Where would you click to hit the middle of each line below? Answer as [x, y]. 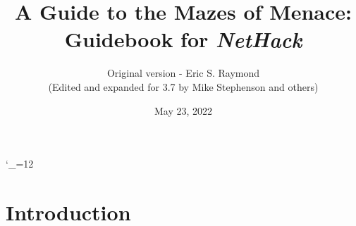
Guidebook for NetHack [183, 39]
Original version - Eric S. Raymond [183, 73]
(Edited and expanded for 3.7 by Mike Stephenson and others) [183, 86]
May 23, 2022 [183, 110]
